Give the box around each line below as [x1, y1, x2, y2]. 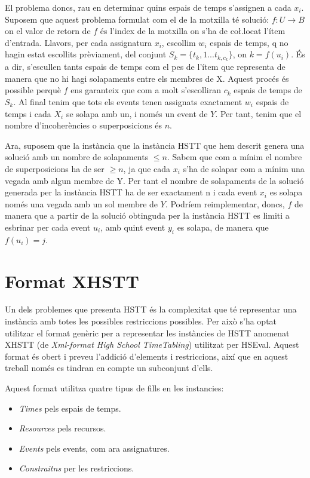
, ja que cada [123, 162, 171, 174]
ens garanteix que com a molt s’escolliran [70, 84, 222, 96]
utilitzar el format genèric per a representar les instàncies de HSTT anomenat [5, 326, 290, 339]
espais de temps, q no [210, 36, 288, 48]
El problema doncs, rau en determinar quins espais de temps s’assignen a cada [5, 1, 291, 13]
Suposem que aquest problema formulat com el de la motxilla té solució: [5, 13, 269, 25]
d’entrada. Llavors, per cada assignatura [5, 36, 152, 48]
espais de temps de [234, 84, 302, 96]
